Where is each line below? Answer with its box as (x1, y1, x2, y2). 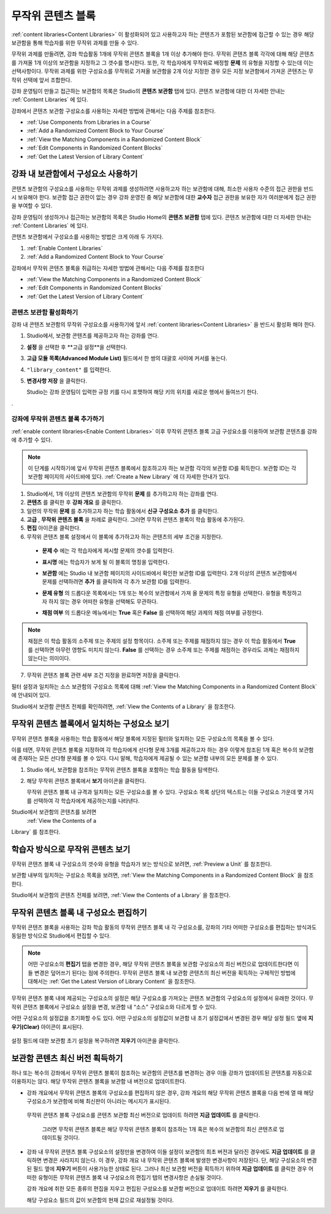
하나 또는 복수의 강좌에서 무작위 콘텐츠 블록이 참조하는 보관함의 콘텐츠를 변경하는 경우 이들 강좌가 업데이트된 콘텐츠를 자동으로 (11, 1069, 313, 1076)
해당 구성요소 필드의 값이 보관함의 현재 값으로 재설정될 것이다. (26, 1196, 174, 1204)
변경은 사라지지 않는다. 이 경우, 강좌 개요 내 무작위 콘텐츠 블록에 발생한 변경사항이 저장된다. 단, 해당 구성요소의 (43, 1156, 306, 1164)
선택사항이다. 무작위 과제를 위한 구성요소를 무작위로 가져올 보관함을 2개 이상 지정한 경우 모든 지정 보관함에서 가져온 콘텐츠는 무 (11, 67, 314, 75)
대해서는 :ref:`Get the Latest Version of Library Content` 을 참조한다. (28, 977, 196, 985)
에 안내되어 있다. (11, 692, 51, 699)
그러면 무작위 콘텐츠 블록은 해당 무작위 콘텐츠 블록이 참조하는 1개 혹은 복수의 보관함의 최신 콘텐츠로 (42, 1125, 278, 1132)
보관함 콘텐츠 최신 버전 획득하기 (11, 1053, 123, 1063)
